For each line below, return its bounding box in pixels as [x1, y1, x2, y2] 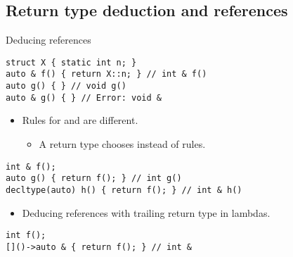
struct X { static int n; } [6, 57, 137, 68]
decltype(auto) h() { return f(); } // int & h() [6, 184, 242, 195]
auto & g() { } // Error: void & [6, 92, 162, 103]
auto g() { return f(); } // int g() [6, 173, 182, 184]
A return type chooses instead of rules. [39, 137, 206, 151]
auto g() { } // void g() [6, 81, 126, 92]
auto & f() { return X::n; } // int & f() [6, 69, 207, 80]
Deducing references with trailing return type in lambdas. [22, 205, 271, 220]
